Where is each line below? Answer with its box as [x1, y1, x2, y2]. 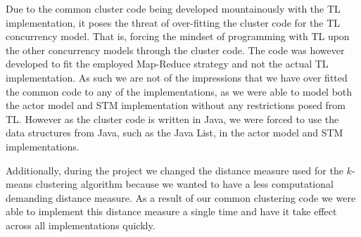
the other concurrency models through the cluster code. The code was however [6, 42, 345, 57]
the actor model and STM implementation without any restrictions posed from [6, 98, 346, 113]
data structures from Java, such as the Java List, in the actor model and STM [6, 125, 343, 140]
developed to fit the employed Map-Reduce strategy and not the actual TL [6, 56, 329, 71]
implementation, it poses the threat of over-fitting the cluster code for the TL [6, 15, 341, 30]
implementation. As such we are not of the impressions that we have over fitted [6, 70, 348, 84]
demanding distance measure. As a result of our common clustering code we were [6, 190, 356, 205]
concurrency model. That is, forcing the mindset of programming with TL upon [6, 29, 350, 44]
